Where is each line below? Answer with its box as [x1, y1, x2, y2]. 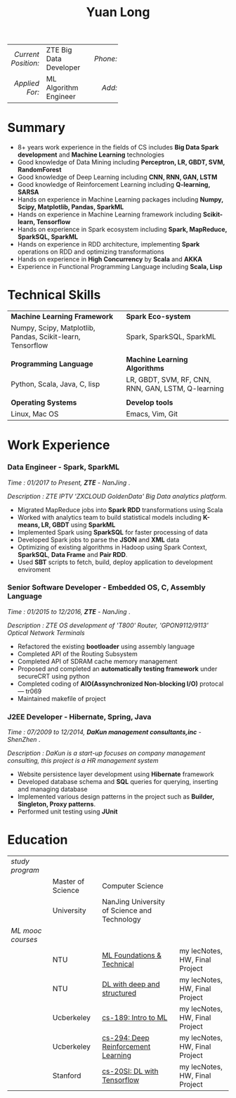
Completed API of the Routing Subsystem [17, 649, 138, 658]
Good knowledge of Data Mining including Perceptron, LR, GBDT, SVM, [17, 158, 225, 166]
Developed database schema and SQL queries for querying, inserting [17, 778, 218, 786]
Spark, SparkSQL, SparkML [126, 332, 216, 341]
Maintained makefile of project [17, 694, 107, 702]
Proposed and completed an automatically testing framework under [17, 665, 218, 673]
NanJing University [101, 897, 165, 907]
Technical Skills [7, 287, 101, 303]
